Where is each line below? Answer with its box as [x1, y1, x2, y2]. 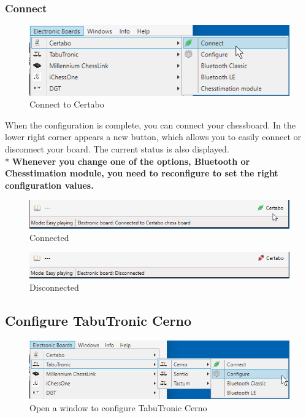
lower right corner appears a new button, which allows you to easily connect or [5, 130, 302, 143]
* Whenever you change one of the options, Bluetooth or [5, 154, 250, 167]
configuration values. [5, 178, 94, 191]
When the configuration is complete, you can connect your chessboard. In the [5, 118, 296, 131]
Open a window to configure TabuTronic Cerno [29, 401, 207, 414]
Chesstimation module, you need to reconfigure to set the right [5, 167, 278, 179]
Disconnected [29, 280, 79, 293]
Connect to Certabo [29, 98, 104, 111]
